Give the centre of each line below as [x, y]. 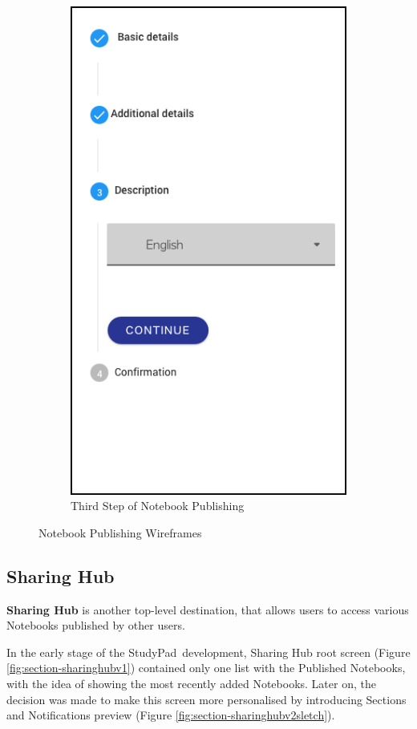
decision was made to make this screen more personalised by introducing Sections [206, 699]
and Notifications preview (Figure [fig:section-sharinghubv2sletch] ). [171, 715]
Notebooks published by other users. [96, 625]
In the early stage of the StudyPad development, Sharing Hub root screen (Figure [208, 652]
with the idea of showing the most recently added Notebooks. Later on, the [191, 683]
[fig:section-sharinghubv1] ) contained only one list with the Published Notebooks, [206, 668]
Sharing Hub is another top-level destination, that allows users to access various [208, 609]
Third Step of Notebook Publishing [158, 506]
